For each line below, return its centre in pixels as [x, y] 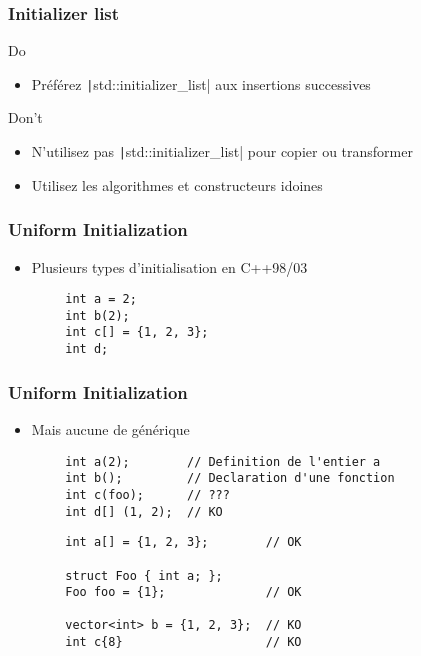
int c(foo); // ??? [147, 494]
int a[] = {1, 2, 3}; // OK [183, 542]
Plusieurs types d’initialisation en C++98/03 [169, 266]
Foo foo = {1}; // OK [183, 592]
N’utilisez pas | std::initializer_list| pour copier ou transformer [222, 151]
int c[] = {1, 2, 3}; [137, 332]
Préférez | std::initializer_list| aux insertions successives [201, 83]
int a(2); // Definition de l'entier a [223, 461]
